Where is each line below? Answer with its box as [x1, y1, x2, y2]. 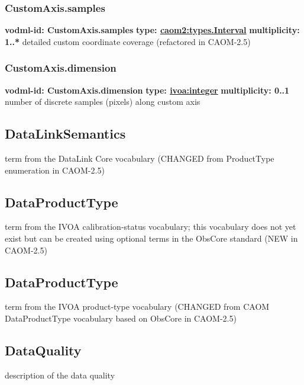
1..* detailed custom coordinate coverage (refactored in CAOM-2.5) [5, 35, 251, 47]
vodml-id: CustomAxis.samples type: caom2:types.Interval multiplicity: [5, 24, 300, 36]
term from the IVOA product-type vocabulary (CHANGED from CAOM [5, 300, 270, 313]
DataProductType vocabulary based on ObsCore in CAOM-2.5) [5, 312, 237, 324]
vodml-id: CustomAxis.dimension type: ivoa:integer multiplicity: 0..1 [5, 84, 290, 96]
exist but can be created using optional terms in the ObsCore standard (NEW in [5, 232, 298, 244]
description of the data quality [5, 368, 115, 381]
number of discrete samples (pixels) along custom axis [5, 95, 200, 108]
